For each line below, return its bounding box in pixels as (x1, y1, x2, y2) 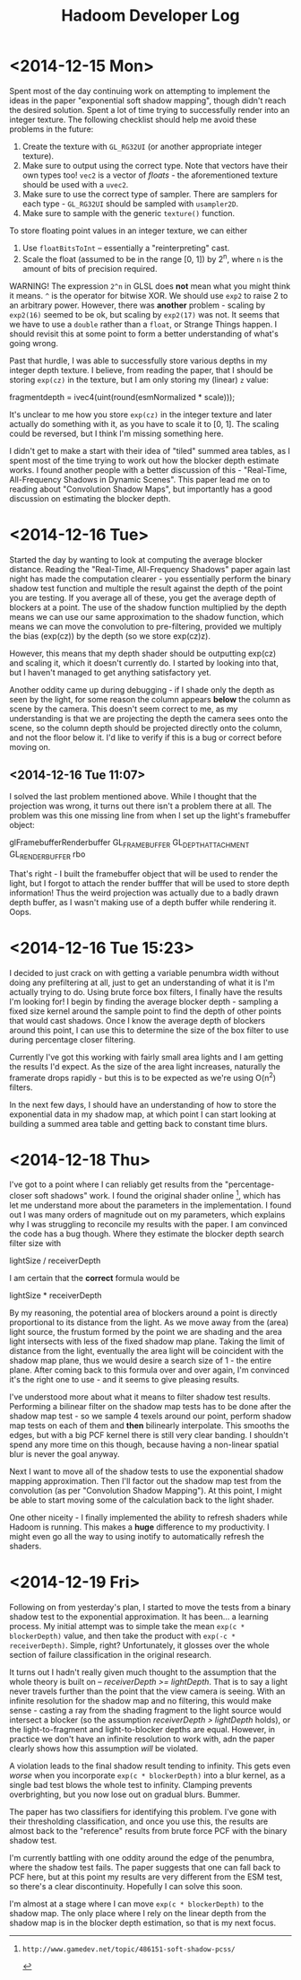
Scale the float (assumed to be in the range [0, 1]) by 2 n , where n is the (21, 252, 284, 265)
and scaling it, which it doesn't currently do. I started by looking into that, (9, 657, 279, 668)
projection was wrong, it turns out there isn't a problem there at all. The (9, 800, 272, 812)
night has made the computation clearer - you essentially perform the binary (9, 573, 291, 584)
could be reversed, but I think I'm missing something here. (9, 428, 224, 439)
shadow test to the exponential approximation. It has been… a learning (9, 1611, 269, 1622)
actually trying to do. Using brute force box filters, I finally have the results (9, 986, 283, 997)
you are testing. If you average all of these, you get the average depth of (9, 592, 277, 603)
